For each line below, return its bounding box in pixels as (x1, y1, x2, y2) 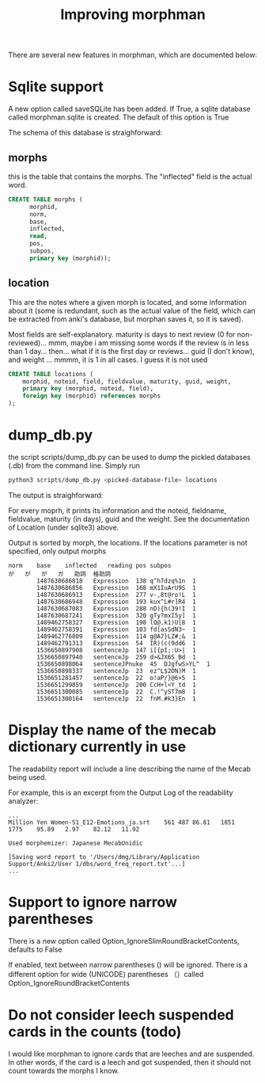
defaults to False (8, 944, 62, 954)
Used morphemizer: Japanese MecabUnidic (8, 839, 144, 847)
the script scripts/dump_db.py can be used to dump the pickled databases (8, 452, 251, 462)
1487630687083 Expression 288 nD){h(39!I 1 (36, 604, 196, 613)
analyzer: (8, 796, 39, 805)
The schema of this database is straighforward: (8, 128, 162, 138)
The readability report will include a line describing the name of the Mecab (8, 764, 252, 773)
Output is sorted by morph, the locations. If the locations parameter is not (8, 538, 248, 547)
